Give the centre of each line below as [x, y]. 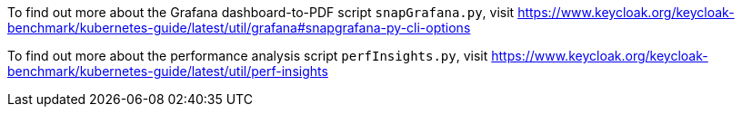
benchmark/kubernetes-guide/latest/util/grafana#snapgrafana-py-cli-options [239, 28]
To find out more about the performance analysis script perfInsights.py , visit [248, 56]
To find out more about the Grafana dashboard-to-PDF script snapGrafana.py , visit [261, 12]
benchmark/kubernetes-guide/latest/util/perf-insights [168, 71]
